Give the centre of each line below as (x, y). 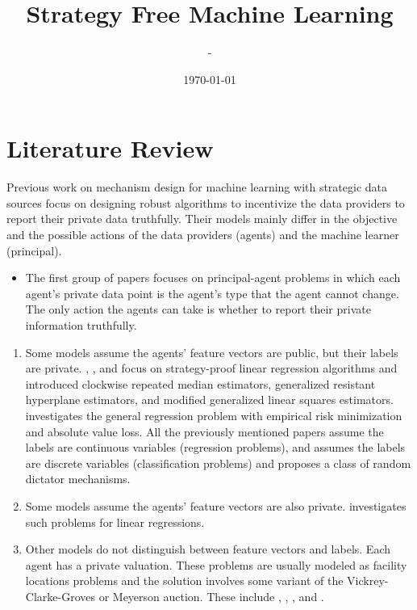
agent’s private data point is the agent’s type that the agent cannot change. (212, 293)
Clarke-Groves (60, 596)
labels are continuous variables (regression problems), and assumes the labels (215, 447)
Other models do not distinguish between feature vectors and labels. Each (208, 549)
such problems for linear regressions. (115, 522)
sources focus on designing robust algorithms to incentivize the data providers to (206, 202)
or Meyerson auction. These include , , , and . (211, 596)
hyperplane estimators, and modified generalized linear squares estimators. (209, 400)
